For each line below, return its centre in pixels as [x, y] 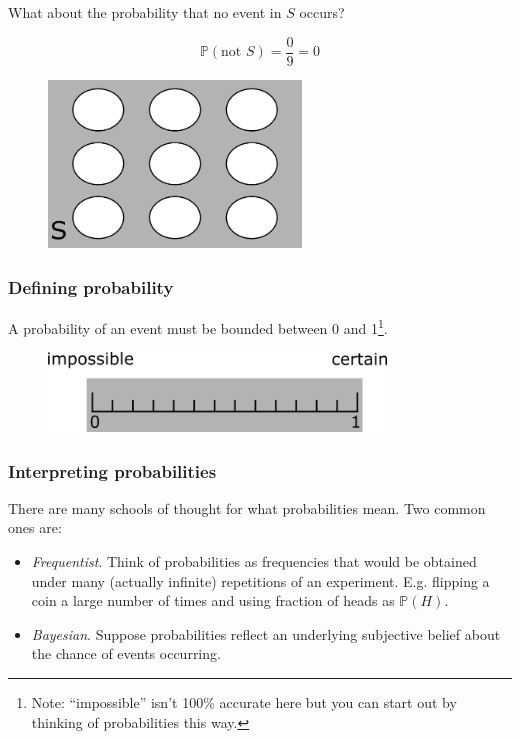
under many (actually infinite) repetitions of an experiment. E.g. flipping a [260, 580]
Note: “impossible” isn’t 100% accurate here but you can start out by [244, 702]
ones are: [35, 527]
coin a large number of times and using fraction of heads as [213, 600]
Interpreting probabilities [112, 470]
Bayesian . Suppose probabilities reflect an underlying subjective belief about [266, 633]
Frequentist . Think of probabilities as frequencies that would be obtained [254, 561]
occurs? [322, 12]
